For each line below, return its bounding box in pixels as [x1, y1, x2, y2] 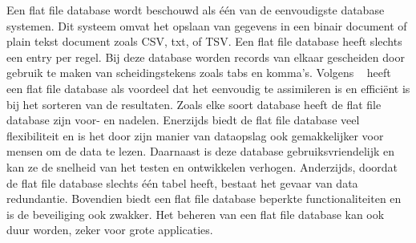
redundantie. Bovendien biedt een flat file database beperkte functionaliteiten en [6, 190, 402, 207]
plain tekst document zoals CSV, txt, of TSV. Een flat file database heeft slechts [6, 33, 402, 50]
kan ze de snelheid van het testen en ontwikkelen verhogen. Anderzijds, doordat [6, 158, 398, 175]
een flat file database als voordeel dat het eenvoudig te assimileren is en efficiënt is [6, 79, 410, 96]
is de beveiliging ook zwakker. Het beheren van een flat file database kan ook [6, 205, 385, 222]
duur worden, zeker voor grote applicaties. [6, 221, 213, 238]
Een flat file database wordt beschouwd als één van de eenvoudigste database [6, 2, 385, 18]
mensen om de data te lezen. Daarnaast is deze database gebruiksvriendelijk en [6, 143, 395, 160]
